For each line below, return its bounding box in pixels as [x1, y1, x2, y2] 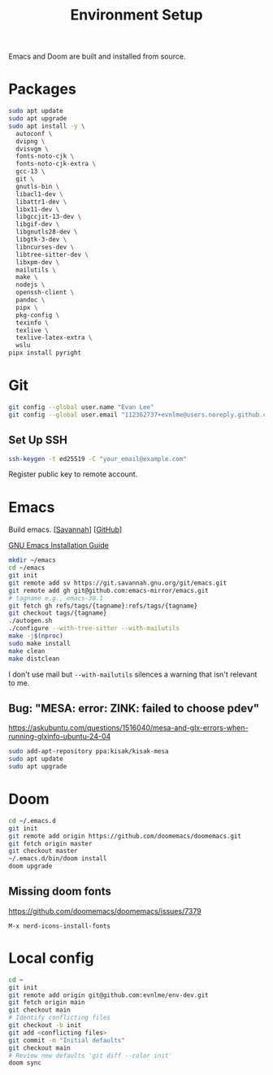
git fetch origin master [8, 839, 93, 847]
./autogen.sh [8, 616, 53, 625]
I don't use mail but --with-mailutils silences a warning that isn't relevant [8, 669, 258, 679]
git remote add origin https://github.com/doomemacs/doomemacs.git [8, 832, 242, 840]
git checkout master [8, 847, 79, 855]
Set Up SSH [8, 433, 67, 447]
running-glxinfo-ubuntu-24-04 [8, 732, 111, 742]
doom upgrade [8, 862, 53, 871]
